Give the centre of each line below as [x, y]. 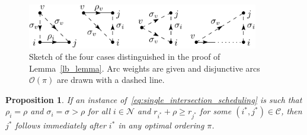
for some [216, 111]
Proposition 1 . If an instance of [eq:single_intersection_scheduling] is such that [154, 99]
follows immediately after [60, 125]
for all [99, 111]
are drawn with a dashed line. [111, 80]
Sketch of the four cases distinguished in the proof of [125, 57]
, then [292, 111]
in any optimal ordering [161, 125]
